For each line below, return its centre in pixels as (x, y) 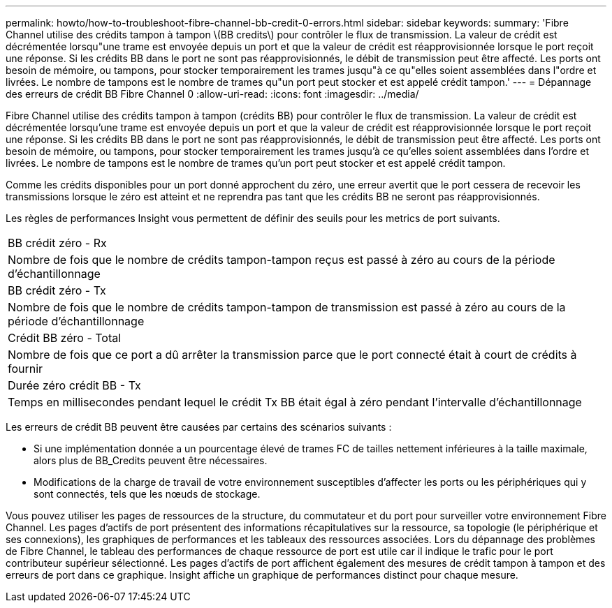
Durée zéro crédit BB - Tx (74, 385)
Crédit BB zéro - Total (65, 338)
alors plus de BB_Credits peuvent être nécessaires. (151, 460)
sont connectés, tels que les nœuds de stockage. (147, 494)
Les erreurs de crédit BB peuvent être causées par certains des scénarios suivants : (199, 427)
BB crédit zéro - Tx (57, 290)
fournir (25, 369)
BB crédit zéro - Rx (57, 243)
